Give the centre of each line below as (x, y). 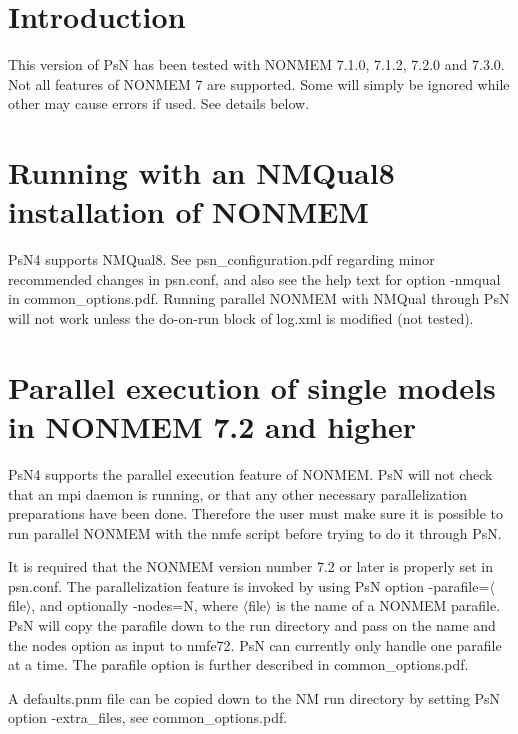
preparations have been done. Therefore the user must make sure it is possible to (256, 513)
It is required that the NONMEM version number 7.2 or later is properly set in (251, 566)
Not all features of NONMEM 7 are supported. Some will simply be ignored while (259, 83)
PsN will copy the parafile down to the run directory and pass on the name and (252, 625)
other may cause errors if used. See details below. (159, 103)
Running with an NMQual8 (201, 172)
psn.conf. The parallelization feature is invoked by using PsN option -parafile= (249, 585)
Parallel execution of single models (252, 386)
